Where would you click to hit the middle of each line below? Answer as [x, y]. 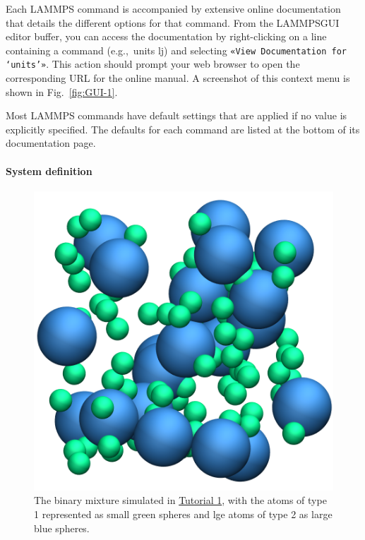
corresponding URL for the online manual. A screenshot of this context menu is [178, 78]
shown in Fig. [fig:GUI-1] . [62, 91]
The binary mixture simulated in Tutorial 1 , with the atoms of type [180, 500]
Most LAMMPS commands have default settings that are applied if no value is [176, 115]
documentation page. [51, 143]
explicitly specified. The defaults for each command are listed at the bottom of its [183, 129]
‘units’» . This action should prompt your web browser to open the [153, 64]
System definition [49, 170]
